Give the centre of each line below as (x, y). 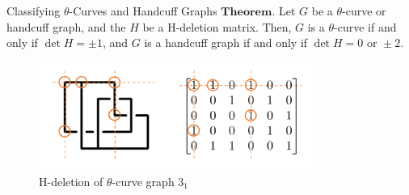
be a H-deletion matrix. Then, (217, 26)
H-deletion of (71, 181)
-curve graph (143, 181)
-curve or (364, 11)
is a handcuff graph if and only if (226, 42)
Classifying (34, 11)
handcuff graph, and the (66, 26)
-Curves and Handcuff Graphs (143, 11)
